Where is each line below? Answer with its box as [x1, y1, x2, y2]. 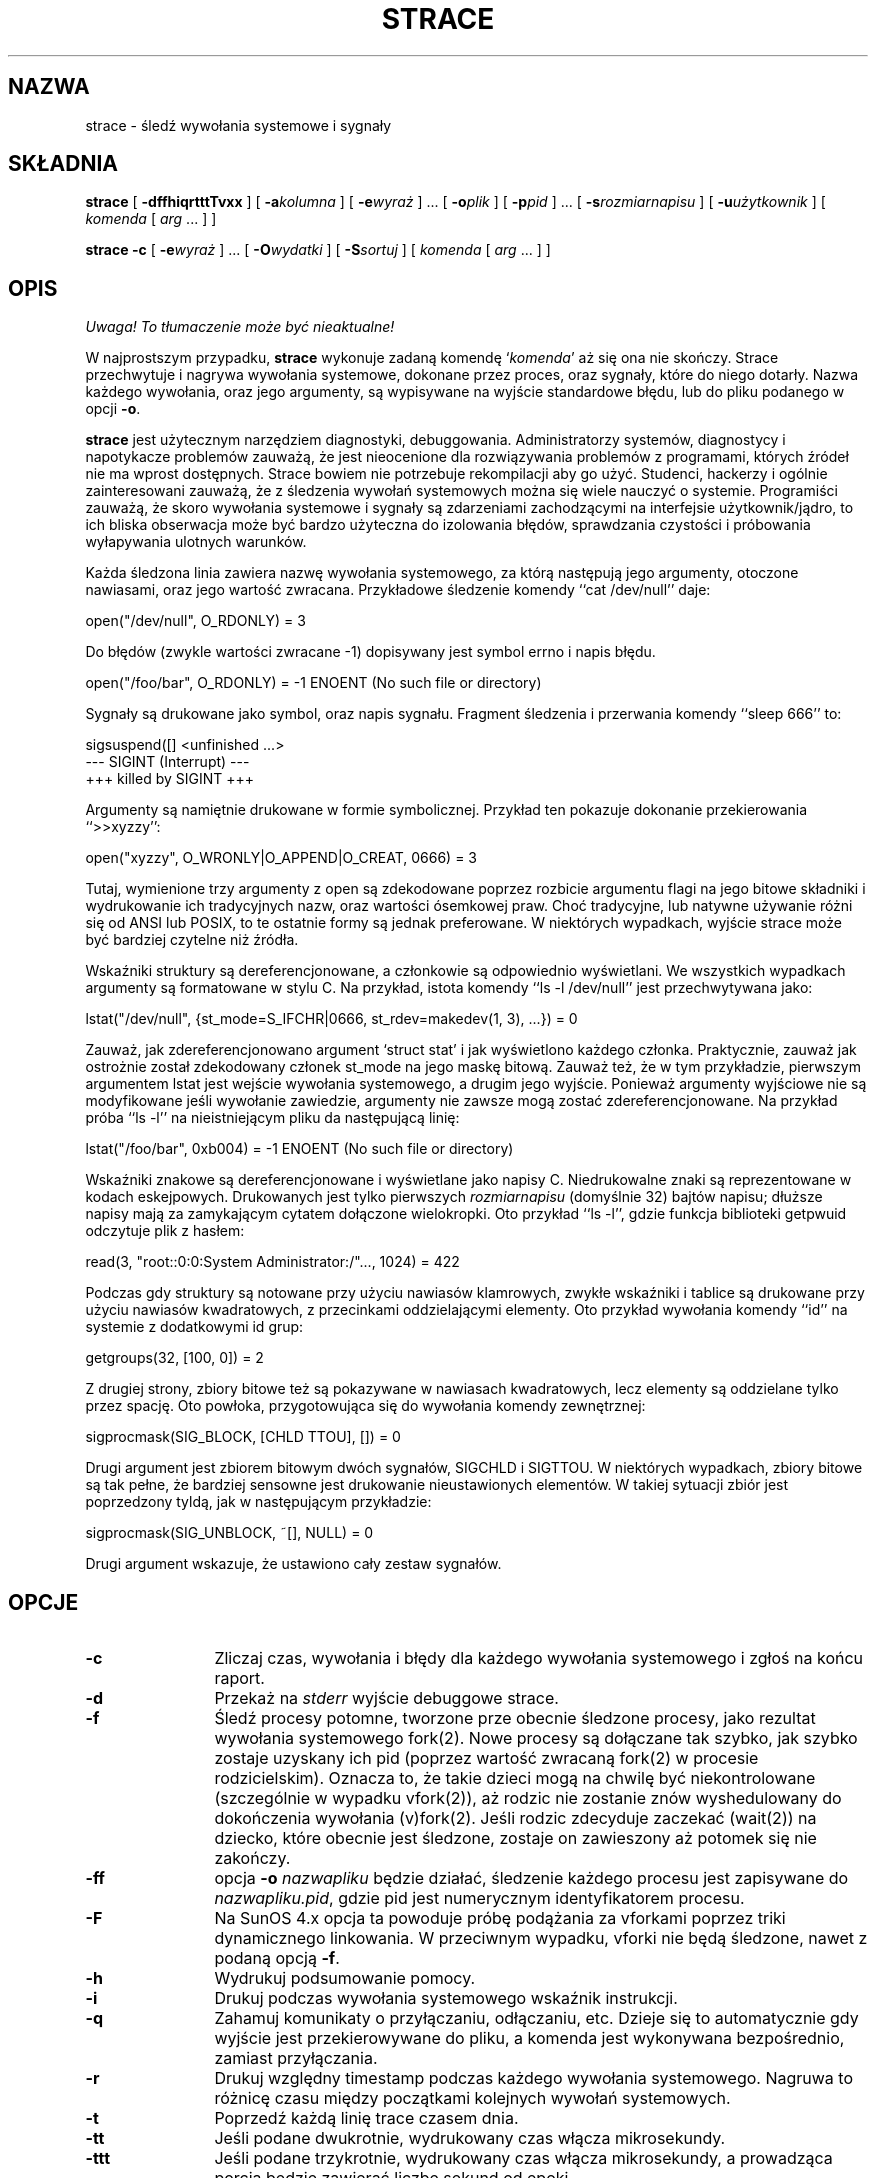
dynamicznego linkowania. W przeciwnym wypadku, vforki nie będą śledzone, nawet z [214, 1928, 868, 1949]
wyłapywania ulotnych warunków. [85, 533, 307, 551]
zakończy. [214, 1848, 291, 1869]
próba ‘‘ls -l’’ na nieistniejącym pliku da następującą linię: [85, 1109, 460, 1127]
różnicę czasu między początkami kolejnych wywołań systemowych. [214, 2088, 731, 2109]
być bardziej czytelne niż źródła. [85, 931, 299, 949]
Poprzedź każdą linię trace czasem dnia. [214, 2108, 519, 2129]
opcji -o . [85, 400, 141, 418]
